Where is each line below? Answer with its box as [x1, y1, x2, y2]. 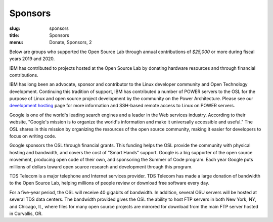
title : [9, 32, 20, 38]
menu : [9, 39, 24, 46]
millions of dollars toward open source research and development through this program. [9, 163, 193, 169]
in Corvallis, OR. [9, 210, 43, 216]
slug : [9, 25, 20, 31]
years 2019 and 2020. [9, 56, 55, 62]
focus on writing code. [9, 133, 57, 139]
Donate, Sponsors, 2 [49, 39, 92, 46]
